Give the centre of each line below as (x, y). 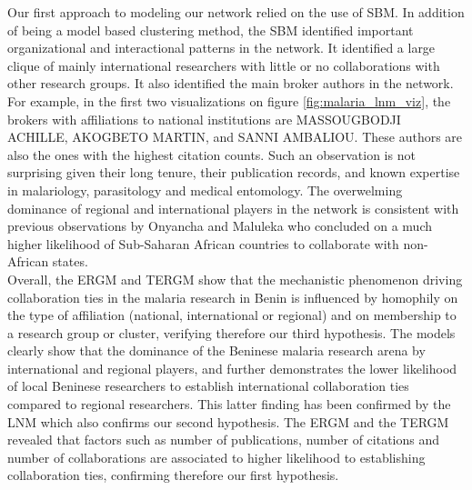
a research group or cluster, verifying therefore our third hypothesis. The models (231, 332)
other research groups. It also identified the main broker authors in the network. (231, 83)
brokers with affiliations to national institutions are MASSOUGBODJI (204, 119)
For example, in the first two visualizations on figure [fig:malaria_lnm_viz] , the (229, 100)
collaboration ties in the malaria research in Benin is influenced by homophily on (233, 297)
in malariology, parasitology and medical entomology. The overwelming (205, 190)
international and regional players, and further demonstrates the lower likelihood (232, 368)
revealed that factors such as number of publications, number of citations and (224, 440)
